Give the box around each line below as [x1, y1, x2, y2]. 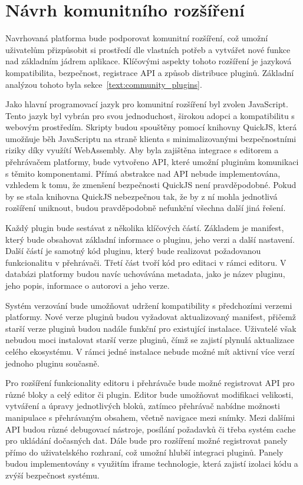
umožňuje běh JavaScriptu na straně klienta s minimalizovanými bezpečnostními [5, 132, 297, 144]
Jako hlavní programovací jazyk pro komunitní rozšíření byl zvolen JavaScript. [5, 98, 288, 110]
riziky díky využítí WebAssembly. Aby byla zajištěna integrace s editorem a [5, 144, 279, 156]
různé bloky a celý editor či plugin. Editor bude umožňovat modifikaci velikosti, [5, 388, 294, 400]
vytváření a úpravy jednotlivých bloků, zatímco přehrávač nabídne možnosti [5, 400, 280, 412]
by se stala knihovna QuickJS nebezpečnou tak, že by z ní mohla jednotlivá [5, 190, 278, 202]
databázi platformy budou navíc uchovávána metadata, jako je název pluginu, [5, 268, 285, 280]
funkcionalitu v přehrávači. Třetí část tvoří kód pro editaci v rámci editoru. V [5, 256, 286, 268]
